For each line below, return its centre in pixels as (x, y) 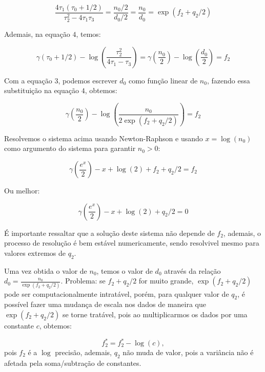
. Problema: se (83, 281)
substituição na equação (42, 90)
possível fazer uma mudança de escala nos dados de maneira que (105, 304)
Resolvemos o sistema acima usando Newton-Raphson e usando (104, 138)
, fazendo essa (228, 80)
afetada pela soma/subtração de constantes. (73, 363)
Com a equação (28, 80)
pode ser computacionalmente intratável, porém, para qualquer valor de (117, 293)
